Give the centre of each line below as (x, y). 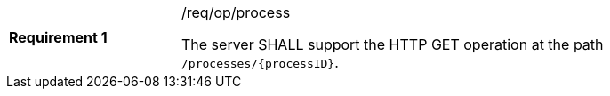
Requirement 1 (58, 37)
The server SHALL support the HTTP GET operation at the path (393, 44)
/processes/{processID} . (260, 62)
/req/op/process (236, 12)
